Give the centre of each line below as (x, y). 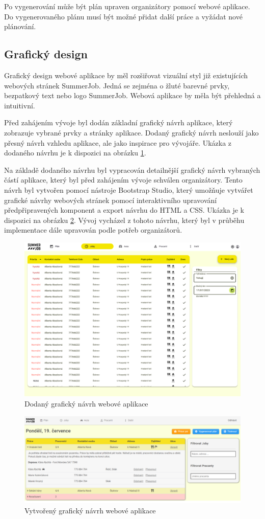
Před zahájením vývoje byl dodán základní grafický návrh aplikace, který (118, 122)
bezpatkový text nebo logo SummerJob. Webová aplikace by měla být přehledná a (132, 95)
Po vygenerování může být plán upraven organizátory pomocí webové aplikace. (127, 6)
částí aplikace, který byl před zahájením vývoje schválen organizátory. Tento (123, 180)
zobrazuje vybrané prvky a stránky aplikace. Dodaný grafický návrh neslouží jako (131, 132)
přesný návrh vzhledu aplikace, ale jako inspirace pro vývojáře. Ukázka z (118, 142)
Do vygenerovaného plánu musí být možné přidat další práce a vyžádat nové (123, 16)
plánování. (20, 26)
